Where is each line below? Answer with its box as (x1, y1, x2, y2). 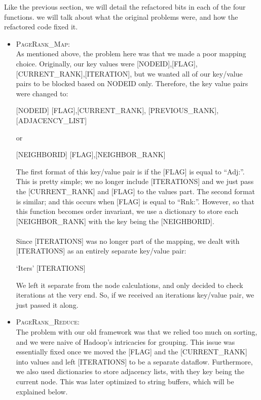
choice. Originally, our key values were (16, 58, 135, 68)
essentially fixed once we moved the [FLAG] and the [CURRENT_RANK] (16, 346, 247, 357)
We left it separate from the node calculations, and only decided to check (16, 279, 243, 290)
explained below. (16, 386, 68, 396)
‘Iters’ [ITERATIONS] (16, 263, 86, 273)
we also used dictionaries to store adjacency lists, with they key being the (16, 366, 244, 377)
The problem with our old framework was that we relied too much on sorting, (16, 326, 257, 337)
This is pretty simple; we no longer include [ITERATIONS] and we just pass (16, 176, 254, 187)
